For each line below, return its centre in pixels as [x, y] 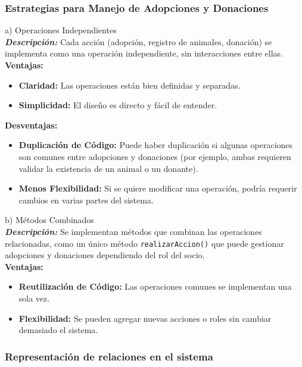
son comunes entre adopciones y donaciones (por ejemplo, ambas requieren [155, 156]
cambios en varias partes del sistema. [86, 200]
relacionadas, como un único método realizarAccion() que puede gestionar [144, 243]
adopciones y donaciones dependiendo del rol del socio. [105, 255]
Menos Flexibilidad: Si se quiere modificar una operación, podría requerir [158, 188]
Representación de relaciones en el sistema [109, 356]
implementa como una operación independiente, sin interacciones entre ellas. [144, 53]
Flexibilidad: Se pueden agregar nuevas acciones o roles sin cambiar [145, 318]
